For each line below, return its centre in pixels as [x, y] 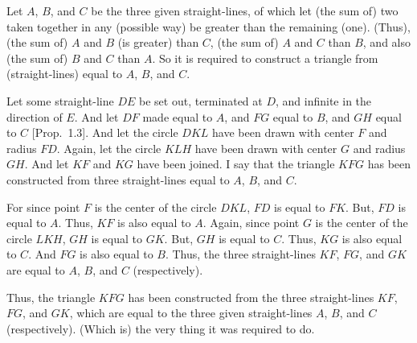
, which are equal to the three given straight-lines [191, 313]
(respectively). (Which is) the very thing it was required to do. [161, 328]
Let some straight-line [60, 100]
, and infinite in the [324, 100]
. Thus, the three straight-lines [240, 254]
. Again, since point [251, 223]
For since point [43, 207]
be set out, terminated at [201, 100]
